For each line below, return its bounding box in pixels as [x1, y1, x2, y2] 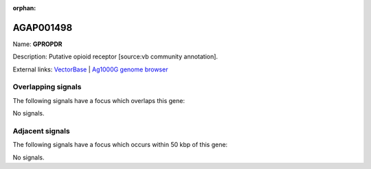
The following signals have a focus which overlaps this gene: [12, 96, 185, 104]
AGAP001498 [12, 21, 73, 34]
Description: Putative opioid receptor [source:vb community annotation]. [12, 52, 218, 61]
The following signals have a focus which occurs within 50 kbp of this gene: [12, 141, 228, 149]
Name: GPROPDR [12, 40, 63, 48]
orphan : [12, 4, 36, 12]
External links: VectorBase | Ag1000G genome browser [12, 65, 168, 74]
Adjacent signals [12, 126, 70, 135]
